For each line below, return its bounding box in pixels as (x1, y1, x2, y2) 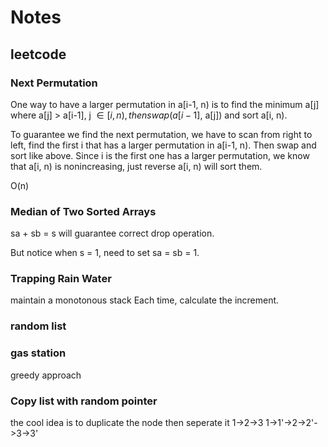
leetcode (10, 46, 67, 63)
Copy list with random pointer (10, 394, 158, 408)
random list (10, 319, 67, 333)
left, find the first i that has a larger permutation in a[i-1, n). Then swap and (10, 139, 317, 151)
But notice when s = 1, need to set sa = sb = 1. (10, 247, 200, 259)
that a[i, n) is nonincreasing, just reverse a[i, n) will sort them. (10, 160, 263, 172)
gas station (10, 346, 67, 360)
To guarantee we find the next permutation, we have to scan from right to (10, 128, 313, 140)
